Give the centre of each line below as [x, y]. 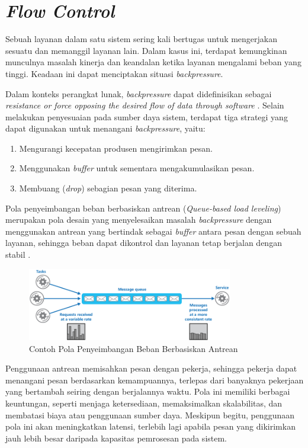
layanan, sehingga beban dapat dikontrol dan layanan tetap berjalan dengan [144, 243]
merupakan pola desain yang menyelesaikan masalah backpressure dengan [139, 220]
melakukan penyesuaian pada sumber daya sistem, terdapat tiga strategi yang [147, 116]
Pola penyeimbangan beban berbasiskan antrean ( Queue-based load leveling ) [143, 208]
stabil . [18, 255]
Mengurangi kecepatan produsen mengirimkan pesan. [116, 148]
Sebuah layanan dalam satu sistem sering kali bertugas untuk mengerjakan [142, 39]
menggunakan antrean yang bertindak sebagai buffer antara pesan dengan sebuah [153, 231]
